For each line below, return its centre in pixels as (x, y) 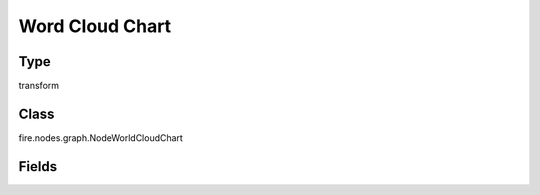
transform (39, 86)
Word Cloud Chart (95, 26)
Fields (38, 166)
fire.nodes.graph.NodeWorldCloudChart (101, 137)
